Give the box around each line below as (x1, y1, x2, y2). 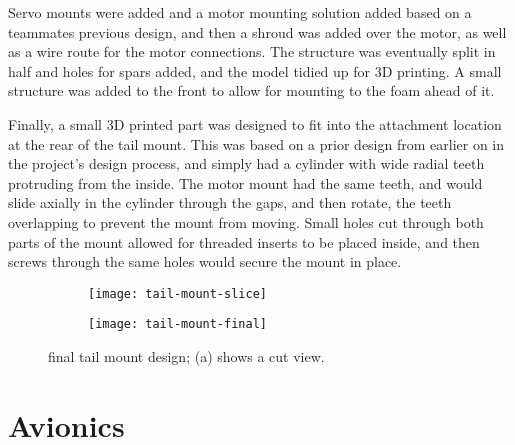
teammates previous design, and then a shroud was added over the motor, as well (8, 21, 507, 42)
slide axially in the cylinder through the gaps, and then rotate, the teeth (8, 192, 452, 213)
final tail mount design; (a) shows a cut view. (48, 346, 325, 367)
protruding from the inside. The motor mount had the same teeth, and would (8, 172, 483, 193)
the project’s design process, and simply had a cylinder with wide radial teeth (8, 153, 485, 174)
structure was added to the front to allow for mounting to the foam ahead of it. (8, 80, 495, 101)
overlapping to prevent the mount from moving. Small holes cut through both (8, 211, 484, 232)
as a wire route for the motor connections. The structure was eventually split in (8, 41, 496, 62)
